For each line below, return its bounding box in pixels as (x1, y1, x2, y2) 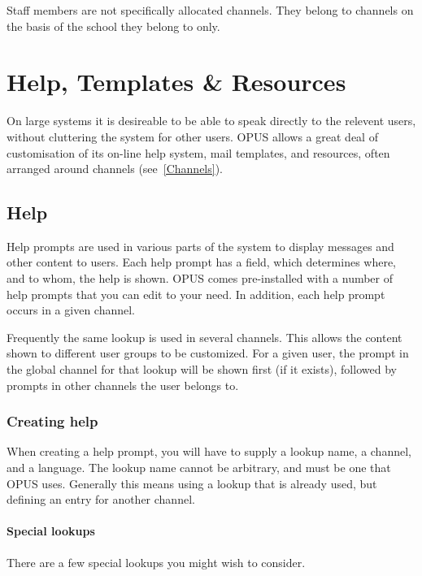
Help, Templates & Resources (7, 65, 346, 98)
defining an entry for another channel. (7, 491, 195, 508)
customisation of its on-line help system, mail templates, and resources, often (7, 144, 390, 161)
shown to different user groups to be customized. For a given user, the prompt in (7, 344, 409, 362)
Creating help (7, 411, 98, 431)
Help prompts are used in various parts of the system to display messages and (7, 237, 394, 254)
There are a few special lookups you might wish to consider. (7, 553, 306, 570)
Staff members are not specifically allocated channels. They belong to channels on (7, 2, 414, 18)
